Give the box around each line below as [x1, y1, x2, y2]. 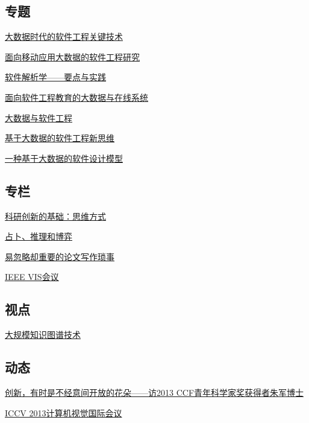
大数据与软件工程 [5, 111, 72, 124]
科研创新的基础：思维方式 [5, 209, 106, 222]
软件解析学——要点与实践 [5, 71, 106, 83]
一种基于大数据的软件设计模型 [5, 151, 123, 164]
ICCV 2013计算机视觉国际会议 [5, 406, 122, 419]
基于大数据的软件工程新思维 [5, 132, 114, 144]
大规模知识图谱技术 [5, 328, 81, 341]
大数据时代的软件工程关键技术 [5, 30, 123, 43]
